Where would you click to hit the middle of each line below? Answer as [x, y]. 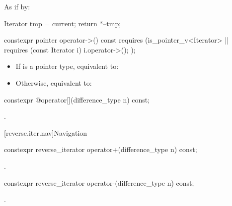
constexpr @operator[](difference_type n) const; [77, 99]
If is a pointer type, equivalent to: [67, 66]
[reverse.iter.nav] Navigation [46, 132]
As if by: [17, 6]
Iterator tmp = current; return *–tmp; [63, 23]
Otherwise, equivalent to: [54, 82]
